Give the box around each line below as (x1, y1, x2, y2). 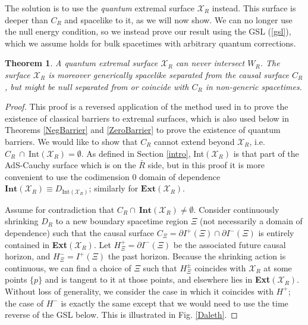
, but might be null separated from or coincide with (5, 80, 189, 92)
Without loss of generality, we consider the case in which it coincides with (5, 284, 274, 297)
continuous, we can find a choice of (5, 261, 131, 274)
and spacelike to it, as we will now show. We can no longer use (64, 13, 293, 26)
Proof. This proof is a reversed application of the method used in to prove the (5, 100, 288, 113)
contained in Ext (5, 238, 68, 250)
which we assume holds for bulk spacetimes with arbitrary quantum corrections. (5, 36, 296, 49)
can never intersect (175, 57, 245, 69)
